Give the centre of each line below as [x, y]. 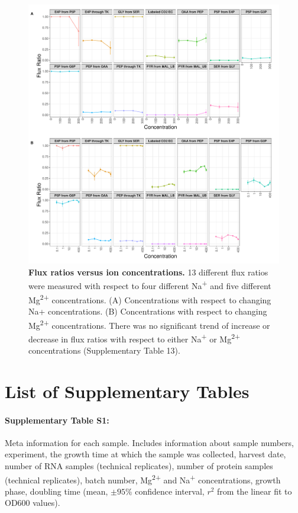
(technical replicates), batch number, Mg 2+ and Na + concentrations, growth [143, 479]
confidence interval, [170, 491]
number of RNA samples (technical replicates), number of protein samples [139, 465]
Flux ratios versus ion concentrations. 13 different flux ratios [148, 272]
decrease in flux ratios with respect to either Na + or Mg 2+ [135, 338]
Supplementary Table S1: [57, 420]
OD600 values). [33, 503]
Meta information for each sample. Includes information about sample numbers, [149, 442]
